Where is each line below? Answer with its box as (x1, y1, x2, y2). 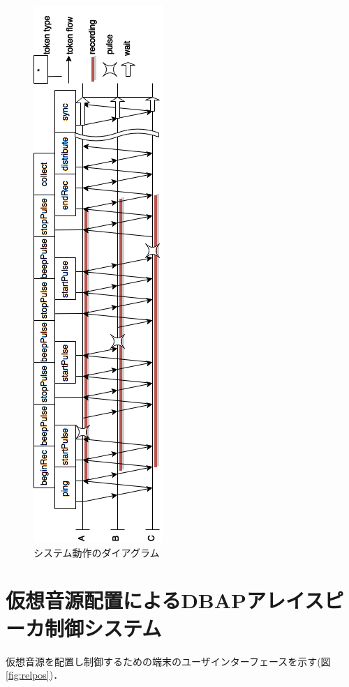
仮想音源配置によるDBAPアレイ (6, 586, 305, 614)
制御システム (45, 613, 162, 642)
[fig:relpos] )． (6, 667, 64, 682)
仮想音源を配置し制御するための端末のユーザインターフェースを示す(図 (6, 654, 331, 668)
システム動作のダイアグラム (34, 545, 160, 559)
